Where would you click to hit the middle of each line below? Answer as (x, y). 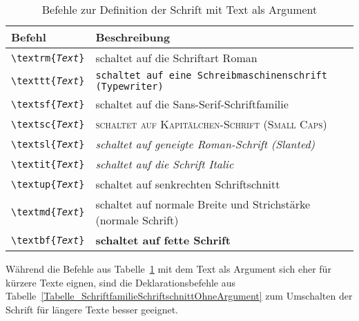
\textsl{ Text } (48, 144)
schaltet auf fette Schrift (163, 240)
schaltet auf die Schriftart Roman (176, 58)
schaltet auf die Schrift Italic (165, 164)
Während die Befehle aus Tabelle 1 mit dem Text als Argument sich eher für (168, 269)
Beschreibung (133, 37)
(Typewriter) (129, 86)
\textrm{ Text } (48, 58)
